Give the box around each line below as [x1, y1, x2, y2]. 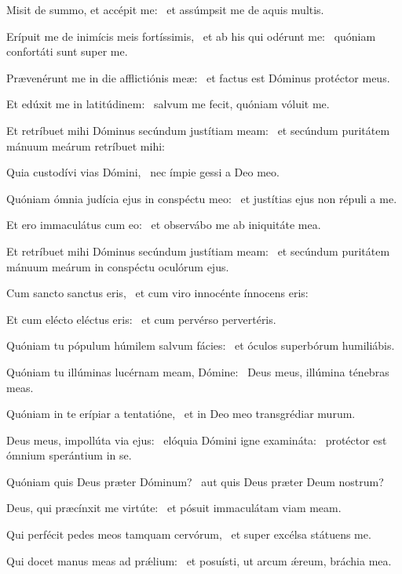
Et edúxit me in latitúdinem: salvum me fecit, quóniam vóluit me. [6, 96, 330, 112]
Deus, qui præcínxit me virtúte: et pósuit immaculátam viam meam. [6, 500, 342, 516]
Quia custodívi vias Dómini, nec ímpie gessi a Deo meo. [6, 164, 280, 180]
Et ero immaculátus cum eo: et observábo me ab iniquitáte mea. [6, 216, 321, 233]
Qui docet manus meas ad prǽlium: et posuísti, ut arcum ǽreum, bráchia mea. [6, 552, 392, 569]
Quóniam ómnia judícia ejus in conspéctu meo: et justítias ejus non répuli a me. [6, 190, 397, 206]
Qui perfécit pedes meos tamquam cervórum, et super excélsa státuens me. [6, 526, 371, 543]
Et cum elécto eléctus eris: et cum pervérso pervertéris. [6, 311, 276, 327]
